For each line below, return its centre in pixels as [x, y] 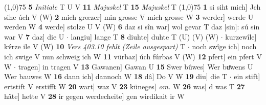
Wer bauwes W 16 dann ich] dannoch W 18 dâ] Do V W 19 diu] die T [116, 76]
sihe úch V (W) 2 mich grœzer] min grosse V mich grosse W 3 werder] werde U [129, 16]
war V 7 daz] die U [34, 36]
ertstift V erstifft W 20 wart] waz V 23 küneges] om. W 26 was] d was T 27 [125, 86]
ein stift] [247, 76]
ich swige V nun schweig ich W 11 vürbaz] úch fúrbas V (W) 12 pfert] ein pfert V [133, 56]
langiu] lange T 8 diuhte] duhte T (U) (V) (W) [145, 36]
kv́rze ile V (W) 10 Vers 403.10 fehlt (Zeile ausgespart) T [95, 46]
